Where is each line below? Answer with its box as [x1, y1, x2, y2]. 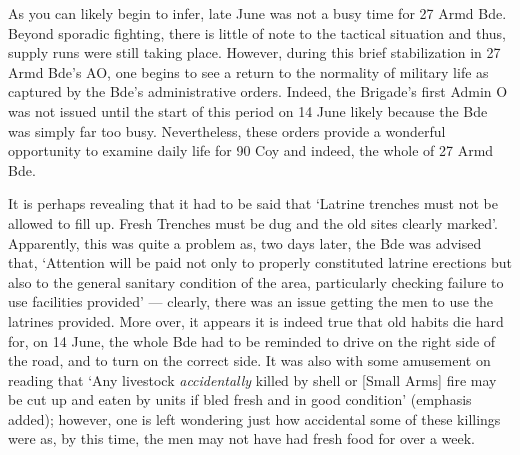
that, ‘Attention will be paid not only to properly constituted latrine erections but [8, 252, 512, 273]
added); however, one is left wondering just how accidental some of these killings [8, 408, 501, 429]
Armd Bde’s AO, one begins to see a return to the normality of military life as [8, 61, 489, 82]
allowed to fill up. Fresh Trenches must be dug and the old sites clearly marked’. [8, 212, 498, 233]
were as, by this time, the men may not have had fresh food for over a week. [8, 428, 475, 449]
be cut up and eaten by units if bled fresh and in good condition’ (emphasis [8, 389, 472, 410]
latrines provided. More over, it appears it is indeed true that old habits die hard [8, 310, 504, 331]
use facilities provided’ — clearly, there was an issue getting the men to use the [8, 291, 494, 312]
